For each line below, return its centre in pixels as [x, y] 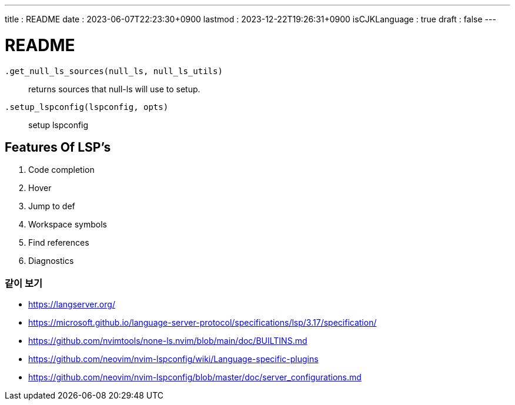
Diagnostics [51, 261]
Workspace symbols [68, 225]
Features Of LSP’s [58, 147]
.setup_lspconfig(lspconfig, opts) [87, 107]
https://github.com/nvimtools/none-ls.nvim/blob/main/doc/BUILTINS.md [168, 341]
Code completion [61, 170]
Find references [59, 243]
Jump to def [52, 206]
